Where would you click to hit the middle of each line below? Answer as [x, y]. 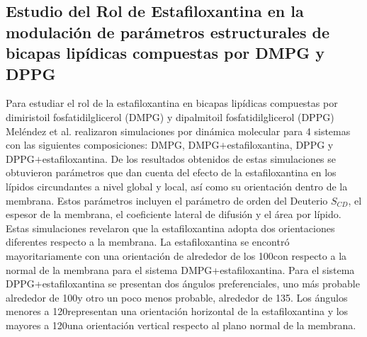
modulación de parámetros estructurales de [168, 32]
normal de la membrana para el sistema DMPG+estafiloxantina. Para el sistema [180, 269]
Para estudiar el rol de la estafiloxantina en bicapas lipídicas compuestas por [172, 103]
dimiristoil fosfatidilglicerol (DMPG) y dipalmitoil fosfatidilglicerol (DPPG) [170, 116]
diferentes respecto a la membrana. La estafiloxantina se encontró [148, 242]
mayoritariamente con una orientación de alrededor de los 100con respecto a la [176, 255]
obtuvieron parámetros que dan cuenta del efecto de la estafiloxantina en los [171, 172]
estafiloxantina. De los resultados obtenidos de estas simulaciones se [189, 158]
